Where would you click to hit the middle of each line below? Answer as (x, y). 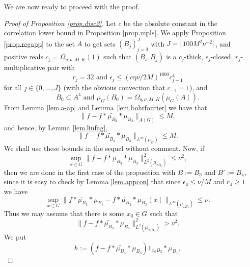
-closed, (222, 57)
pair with (61, 67)
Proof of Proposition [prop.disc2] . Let (60, 23)
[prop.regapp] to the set (40, 43)
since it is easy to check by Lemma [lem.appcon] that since (92, 182)
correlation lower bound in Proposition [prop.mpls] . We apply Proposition (115, 33)
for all (13, 87)
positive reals (24, 57)
